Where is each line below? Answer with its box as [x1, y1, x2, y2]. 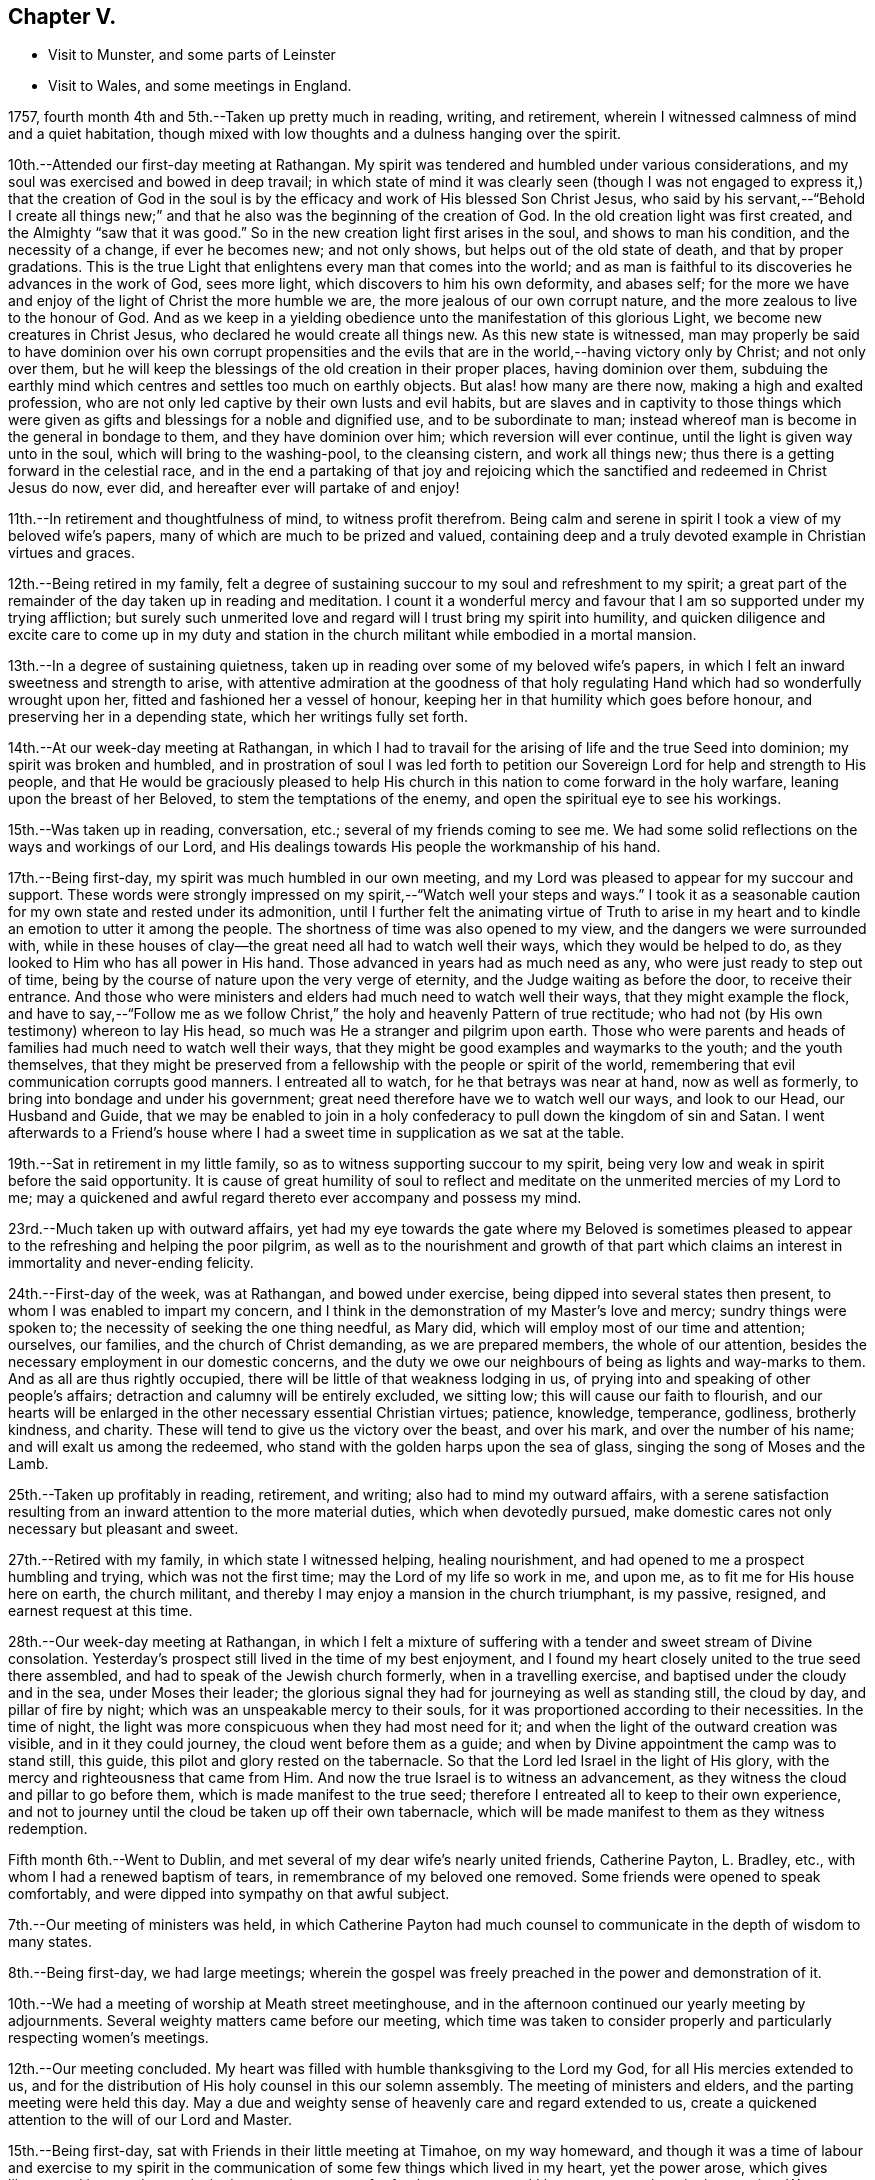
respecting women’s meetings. [8, 2029, 209, 2047]
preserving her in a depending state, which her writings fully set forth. [8, 708, 469, 726]
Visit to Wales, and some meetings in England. [48, 77, 352, 95]
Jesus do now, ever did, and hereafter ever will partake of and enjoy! [8, 479, 460, 497]
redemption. [8, 1820, 88, 1838]
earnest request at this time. [8, 1602, 193, 1620]
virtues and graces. [8, 544, 136, 562]
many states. [8, 1933, 92, 1951]
